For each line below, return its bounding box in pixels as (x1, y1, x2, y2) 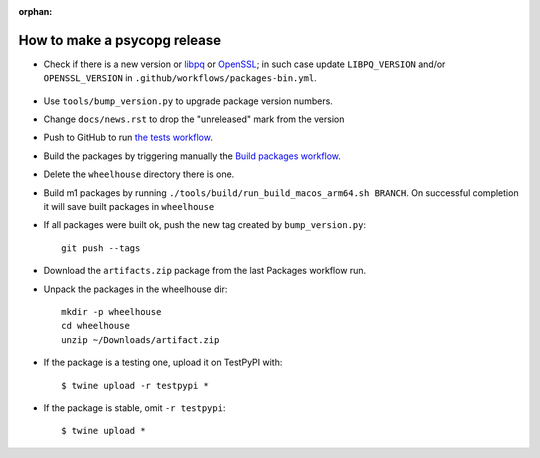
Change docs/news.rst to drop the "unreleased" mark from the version (43, 113, 345, 125)
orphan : (18, 6, 53, 17)
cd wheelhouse (61, 320, 130, 332)
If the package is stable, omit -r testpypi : (43, 401, 226, 414)
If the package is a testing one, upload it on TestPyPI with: (43, 356, 283, 369)
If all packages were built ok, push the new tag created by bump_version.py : (43, 219, 367, 231)
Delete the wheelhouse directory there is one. (43, 168, 235, 180)
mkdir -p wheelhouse (61, 306, 162, 317)
